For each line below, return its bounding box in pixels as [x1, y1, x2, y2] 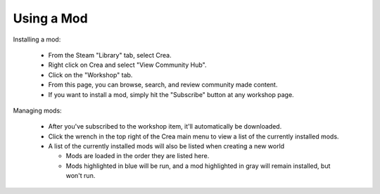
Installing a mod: [13, 35, 61, 44]
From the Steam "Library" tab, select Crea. [48, 51, 172, 59]
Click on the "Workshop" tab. [48, 70, 133, 79]
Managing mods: [13, 106, 63, 115]
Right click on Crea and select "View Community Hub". [48, 60, 207, 70]
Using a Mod [13, 11, 88, 26]
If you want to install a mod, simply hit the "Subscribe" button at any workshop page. [48, 90, 295, 98]
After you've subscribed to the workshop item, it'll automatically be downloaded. [48, 122, 282, 131]
